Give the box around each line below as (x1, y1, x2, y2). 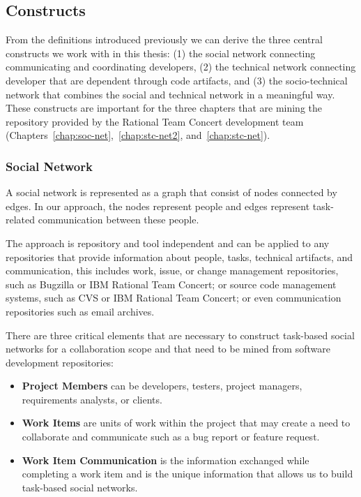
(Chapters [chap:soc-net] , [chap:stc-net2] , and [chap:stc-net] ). (6, 128, 270, 142)
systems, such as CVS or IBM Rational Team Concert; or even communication (6, 290, 341, 305)
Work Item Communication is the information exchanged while (22, 452, 309, 467)
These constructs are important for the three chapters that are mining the (6, 101, 323, 115)
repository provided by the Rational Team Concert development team (6, 114, 304, 128)
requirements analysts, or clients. (22, 392, 162, 406)
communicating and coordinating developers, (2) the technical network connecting (6, 59, 356, 74)
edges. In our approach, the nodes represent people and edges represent (6, 198, 310, 213)
